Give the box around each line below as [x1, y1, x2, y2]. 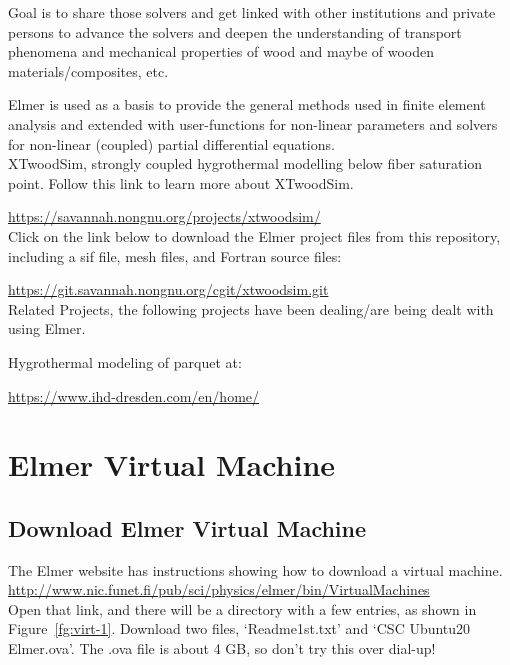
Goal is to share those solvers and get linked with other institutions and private [8, 2, 496, 22]
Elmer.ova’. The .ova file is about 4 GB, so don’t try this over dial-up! [8, 638, 436, 659]
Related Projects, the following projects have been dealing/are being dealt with [8, 298, 494, 319]
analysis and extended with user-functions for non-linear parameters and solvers [8, 113, 498, 134]
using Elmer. [8, 318, 86, 339]
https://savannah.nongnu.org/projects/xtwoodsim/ [8, 206, 321, 227]
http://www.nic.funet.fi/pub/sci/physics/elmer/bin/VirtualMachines [8, 579, 430, 600]
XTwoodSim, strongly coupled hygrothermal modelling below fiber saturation [8, 153, 483, 174]
